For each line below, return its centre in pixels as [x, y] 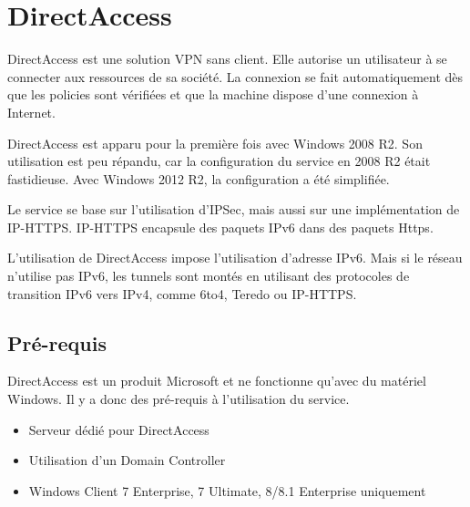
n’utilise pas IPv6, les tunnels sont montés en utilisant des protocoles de [209, 276]
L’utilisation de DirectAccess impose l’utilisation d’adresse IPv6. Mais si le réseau [235, 258]
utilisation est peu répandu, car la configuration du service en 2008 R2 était [219, 161]
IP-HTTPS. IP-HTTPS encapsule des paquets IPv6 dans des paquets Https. [220, 227]
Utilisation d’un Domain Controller [127, 460]
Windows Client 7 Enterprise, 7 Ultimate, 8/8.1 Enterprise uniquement [227, 490]
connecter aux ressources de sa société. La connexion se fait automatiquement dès [235, 76]
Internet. [31, 112]
